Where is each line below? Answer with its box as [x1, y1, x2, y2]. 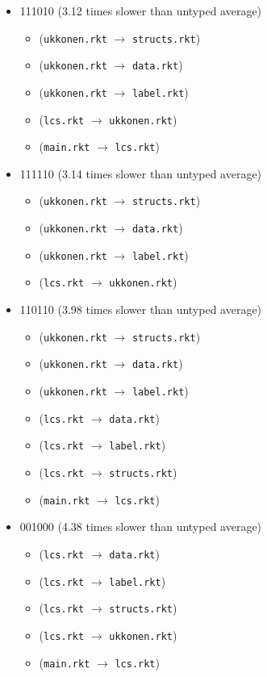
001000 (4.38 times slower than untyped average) [19, 518, 262, 535]
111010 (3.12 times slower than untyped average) [19, 2, 262, 19]
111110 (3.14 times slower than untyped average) [19, 165, 262, 182]
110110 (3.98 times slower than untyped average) [19, 301, 262, 318]
